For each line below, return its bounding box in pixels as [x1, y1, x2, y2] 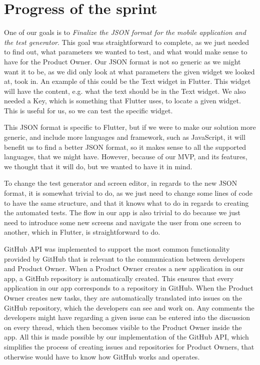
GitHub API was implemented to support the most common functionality [4, 244, 230, 254]
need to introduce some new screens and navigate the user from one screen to [4, 217, 241, 227]
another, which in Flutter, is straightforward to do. [4, 227, 160, 237]
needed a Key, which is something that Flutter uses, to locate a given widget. [4, 95, 241, 106]
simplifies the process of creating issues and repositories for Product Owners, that [4, 341, 254, 352]
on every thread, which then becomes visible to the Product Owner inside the [4, 322, 242, 332]
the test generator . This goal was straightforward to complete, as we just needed [4, 36, 249, 47]
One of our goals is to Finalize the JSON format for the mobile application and [4, 27, 246, 37]
